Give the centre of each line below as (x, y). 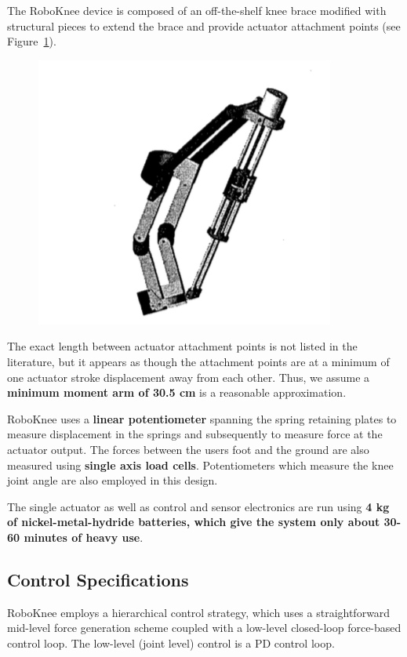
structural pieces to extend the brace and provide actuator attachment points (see (204, 25)
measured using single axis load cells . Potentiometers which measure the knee (200, 465)
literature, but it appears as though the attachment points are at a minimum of (198, 361)
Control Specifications (98, 579)
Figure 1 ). (32, 41)
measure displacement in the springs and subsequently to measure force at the (195, 434)
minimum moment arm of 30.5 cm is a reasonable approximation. (177, 392)
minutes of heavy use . (84, 537)
